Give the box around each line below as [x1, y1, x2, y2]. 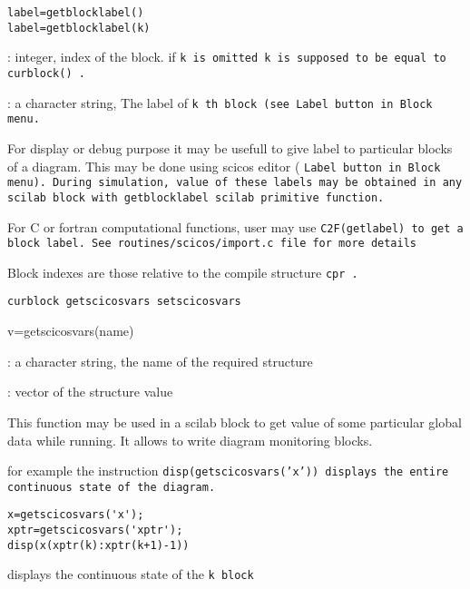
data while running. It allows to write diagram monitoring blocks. [7, 430, 373, 449]
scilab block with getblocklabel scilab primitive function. [7, 191, 385, 204]
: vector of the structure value [7, 382, 173, 401]
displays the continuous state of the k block [7, 564, 254, 584]
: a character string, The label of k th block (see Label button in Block [7, 93, 433, 112]
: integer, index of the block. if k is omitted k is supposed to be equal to [7, 47, 446, 66]
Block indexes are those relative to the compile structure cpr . [7, 262, 358, 281]
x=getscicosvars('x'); [7, 508, 144, 522]
